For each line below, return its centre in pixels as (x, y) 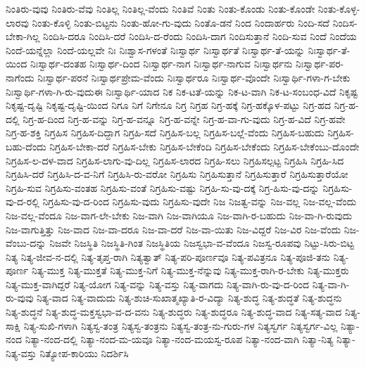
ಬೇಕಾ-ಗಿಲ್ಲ (23, 36)
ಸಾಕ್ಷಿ (13, 325)
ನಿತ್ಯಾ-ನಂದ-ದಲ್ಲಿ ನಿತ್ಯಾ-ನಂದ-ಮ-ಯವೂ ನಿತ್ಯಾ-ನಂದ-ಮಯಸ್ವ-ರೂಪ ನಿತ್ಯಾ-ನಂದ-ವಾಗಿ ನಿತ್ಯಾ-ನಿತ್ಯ (179, 339)
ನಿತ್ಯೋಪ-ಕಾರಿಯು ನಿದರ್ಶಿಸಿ (84, 353)
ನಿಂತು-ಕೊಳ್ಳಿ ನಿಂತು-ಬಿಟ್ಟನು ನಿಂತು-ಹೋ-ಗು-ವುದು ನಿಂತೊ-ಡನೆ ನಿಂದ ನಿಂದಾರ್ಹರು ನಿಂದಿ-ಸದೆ (181, 22)
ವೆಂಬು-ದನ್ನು (26, 243)
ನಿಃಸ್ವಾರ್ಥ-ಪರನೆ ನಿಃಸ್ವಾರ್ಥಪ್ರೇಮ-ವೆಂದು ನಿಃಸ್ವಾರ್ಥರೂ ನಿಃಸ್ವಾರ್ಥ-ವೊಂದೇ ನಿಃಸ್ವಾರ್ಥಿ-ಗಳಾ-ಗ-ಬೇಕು (194, 77)
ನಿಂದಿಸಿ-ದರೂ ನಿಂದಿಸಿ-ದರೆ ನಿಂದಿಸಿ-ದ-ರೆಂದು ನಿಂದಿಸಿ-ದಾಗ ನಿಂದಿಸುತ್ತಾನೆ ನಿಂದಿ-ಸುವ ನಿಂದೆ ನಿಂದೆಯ (200, 36)
